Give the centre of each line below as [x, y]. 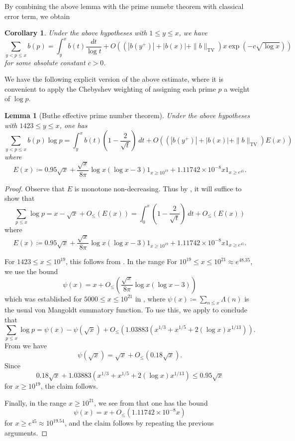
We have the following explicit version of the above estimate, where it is [114, 79]
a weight [237, 88]
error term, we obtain [37, 16]
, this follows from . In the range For [121, 261]
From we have [26, 345]
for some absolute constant [45, 62]
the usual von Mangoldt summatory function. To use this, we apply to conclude [126, 310]
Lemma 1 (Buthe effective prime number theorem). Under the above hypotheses [127, 115]
